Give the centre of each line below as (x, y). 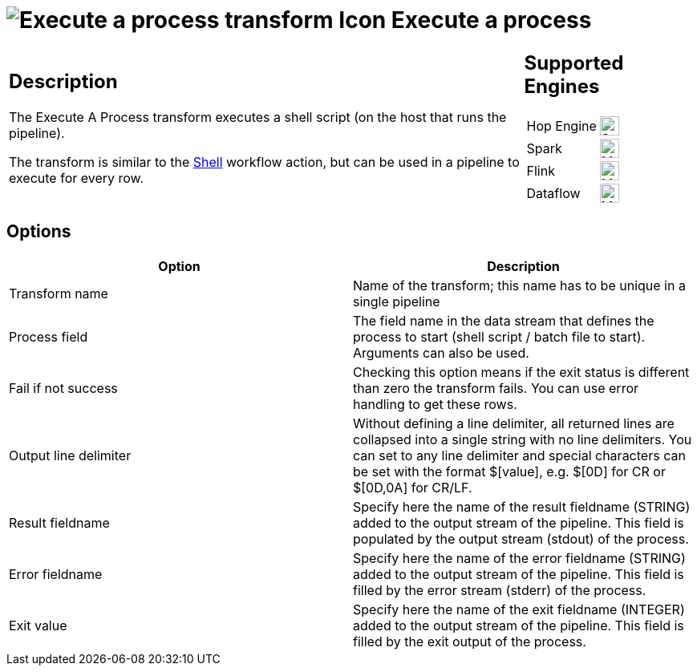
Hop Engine (561, 125)
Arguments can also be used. (441, 352)
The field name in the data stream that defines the (504, 320)
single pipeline (397, 301)
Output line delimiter (70, 455)
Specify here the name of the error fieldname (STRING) (519, 558)
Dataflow (553, 193)
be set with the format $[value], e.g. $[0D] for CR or (509, 471)
